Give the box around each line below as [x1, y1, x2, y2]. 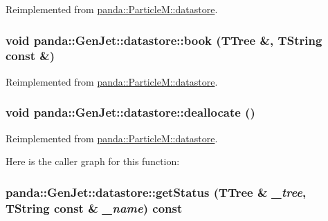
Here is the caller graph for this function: [6, 154, 180, 169]
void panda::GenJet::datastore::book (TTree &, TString [6, 31, 322, 48]
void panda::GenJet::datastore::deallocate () [6, 104, 255, 121]
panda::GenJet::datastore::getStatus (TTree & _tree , [6, 183, 307, 200]
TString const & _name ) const [6, 199, 183, 216]
